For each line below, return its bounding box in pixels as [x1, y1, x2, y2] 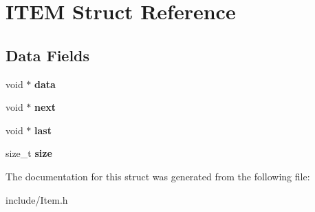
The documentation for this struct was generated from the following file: [6, 169, 310, 183]
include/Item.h [6, 192, 68, 206]
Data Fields [6, 44, 90, 65]
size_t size [6, 146, 52, 160]
